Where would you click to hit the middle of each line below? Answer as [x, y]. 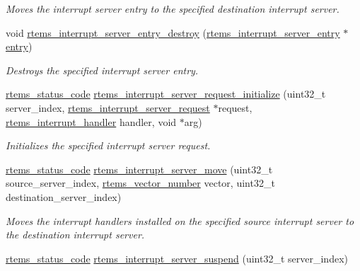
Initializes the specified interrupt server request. [108, 145]
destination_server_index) [64, 196]
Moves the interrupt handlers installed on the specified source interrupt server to [180, 220]
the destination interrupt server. [75, 235]
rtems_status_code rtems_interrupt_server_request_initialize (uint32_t [166, 94]
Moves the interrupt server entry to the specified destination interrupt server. [173, 8]
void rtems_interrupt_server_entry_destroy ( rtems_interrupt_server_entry [173, 32]
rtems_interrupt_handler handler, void [91, 121]
